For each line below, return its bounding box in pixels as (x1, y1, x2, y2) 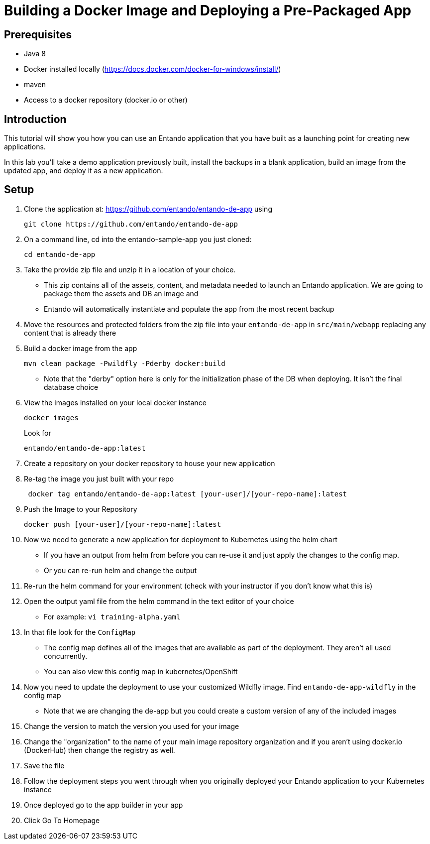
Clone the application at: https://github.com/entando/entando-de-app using (24, 204, 272, 213)
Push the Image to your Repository (24, 504, 137, 513)
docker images (24, 413, 79, 422)
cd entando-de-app (24, 250, 96, 258)
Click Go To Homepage (24, 816, 100, 825)
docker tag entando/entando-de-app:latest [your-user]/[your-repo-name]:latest (28, 489, 347, 498)
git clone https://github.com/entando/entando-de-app (24, 220, 238, 228)
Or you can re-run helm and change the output (44, 566, 197, 575)
